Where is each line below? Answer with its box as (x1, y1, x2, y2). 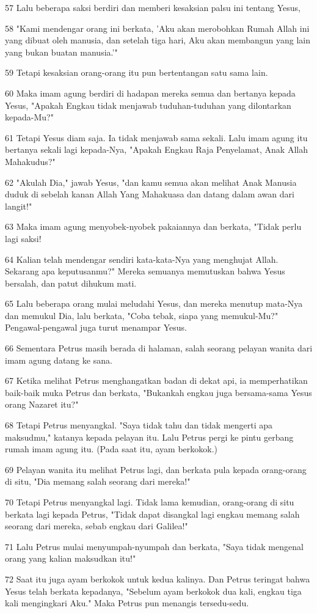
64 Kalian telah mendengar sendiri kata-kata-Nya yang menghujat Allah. (5, 252, 279, 265)
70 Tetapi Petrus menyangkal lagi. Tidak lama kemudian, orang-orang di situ (5, 496, 294, 508)
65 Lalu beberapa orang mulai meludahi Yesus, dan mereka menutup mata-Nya (5, 297, 303, 310)
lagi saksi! (5, 232, 42, 244)
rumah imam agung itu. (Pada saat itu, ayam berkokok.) (5, 442, 218, 455)
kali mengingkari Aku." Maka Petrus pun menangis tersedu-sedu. (5, 596, 249, 609)
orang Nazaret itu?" (5, 398, 79, 411)
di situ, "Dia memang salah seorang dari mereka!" (5, 475, 191, 488)
